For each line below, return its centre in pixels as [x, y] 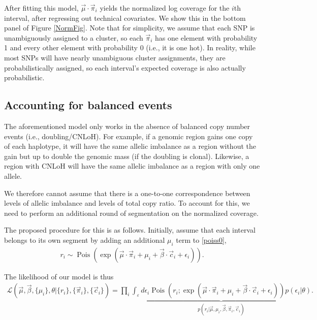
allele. [13, 175]
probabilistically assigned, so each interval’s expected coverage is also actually [125, 67]
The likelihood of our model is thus [59, 276]
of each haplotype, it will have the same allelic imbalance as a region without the [130, 146]
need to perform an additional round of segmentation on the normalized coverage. [131, 213]
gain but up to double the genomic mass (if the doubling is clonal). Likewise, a [127, 156]
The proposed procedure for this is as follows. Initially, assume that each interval [130, 230]
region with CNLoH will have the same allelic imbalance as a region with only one [132, 166]
